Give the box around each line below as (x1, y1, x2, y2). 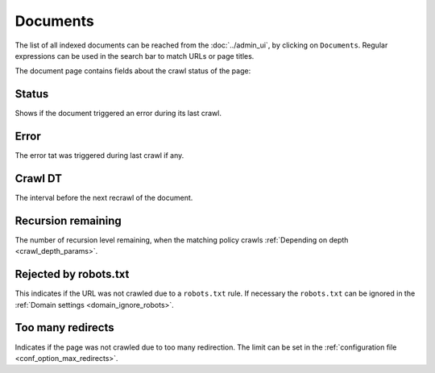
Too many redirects (14, 321, 114, 334)
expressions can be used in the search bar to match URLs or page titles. (14, 51, 255, 60)
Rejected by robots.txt (14, 267, 130, 281)
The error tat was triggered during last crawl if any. (14, 151, 184, 160)
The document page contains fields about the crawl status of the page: (14, 66, 251, 76)
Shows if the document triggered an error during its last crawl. (14, 109, 222, 118)
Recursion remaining (14, 213, 122, 227)
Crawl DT (14, 172, 63, 185)
